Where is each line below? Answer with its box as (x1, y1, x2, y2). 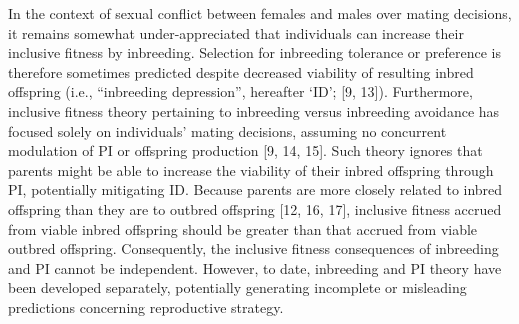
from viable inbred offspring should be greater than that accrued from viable (8, 218, 478, 239)
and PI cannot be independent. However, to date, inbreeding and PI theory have (8, 257, 502, 278)
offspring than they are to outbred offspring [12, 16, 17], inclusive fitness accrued (8, 198, 502, 219)
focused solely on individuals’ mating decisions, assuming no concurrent (8, 120, 447, 141)
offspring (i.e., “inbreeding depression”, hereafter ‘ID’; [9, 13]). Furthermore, (8, 81, 473, 102)
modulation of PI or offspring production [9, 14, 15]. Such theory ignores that (8, 140, 483, 161)
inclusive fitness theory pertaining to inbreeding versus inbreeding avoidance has (8, 100, 500, 121)
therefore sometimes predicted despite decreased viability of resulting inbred (8, 61, 474, 82)
